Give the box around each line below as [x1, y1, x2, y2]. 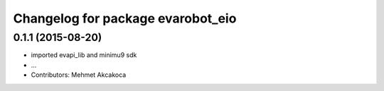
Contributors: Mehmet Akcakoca [31, 71, 127, 79]
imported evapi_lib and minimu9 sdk [31, 51, 137, 59]
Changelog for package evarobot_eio [13, 11, 237, 26]
